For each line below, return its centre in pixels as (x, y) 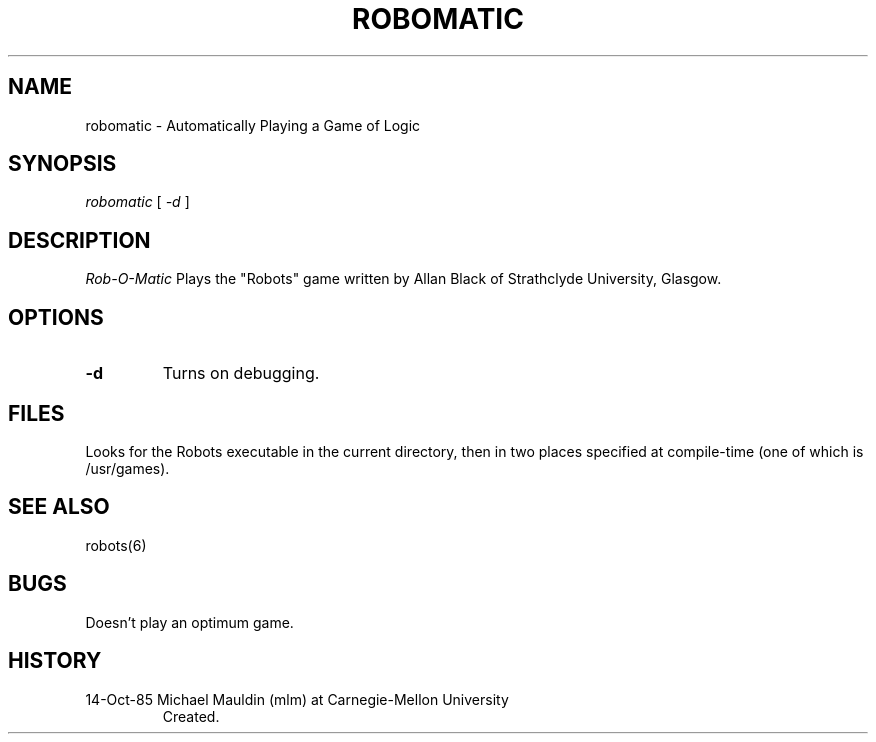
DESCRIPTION (79, 240)
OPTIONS (56, 317)
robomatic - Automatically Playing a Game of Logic (253, 125)
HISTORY (55, 661)
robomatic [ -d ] (137, 202)
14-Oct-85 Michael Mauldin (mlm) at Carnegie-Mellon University (297, 699)
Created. (191, 716)
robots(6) (116, 545)
